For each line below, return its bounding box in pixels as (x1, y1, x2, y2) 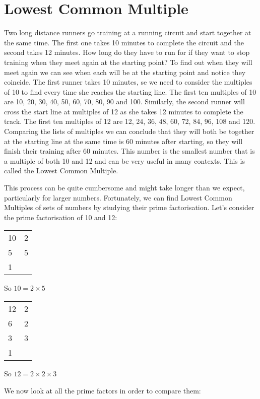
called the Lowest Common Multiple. (4, 165, 118, 176)
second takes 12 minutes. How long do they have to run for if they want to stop (4, 47, 250, 57)
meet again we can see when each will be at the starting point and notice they (4, 66, 246, 77)
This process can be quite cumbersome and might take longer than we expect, (4, 182, 245, 193)
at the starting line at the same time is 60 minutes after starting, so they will (4, 136, 243, 146)
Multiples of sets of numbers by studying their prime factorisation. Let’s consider (4, 202, 254, 213)
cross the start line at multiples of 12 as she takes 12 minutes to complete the (4, 106, 243, 116)
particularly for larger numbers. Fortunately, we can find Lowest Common (4, 192, 232, 203)
